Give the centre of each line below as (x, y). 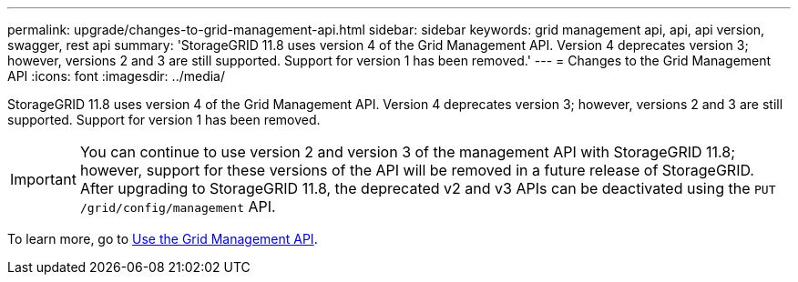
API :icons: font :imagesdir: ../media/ (116, 76)
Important (43, 179)
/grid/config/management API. (178, 206)
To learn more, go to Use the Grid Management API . (163, 239)
